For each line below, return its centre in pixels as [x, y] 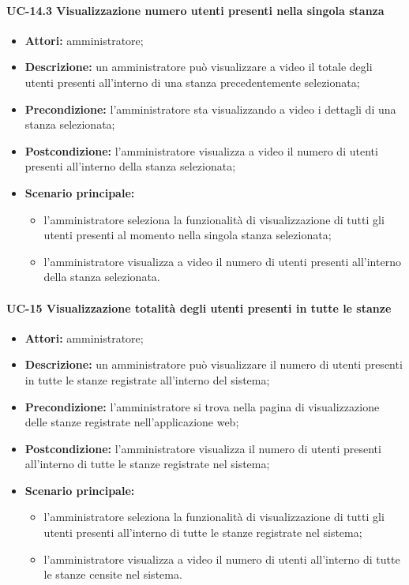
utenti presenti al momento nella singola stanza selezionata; [188, 235]
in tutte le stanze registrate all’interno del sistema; [147, 379]
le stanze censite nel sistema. [113, 574]
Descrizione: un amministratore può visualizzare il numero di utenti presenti [214, 364]
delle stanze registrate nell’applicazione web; [132, 422]
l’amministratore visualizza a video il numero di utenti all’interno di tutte [222, 559]
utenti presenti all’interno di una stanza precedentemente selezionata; [192, 82]
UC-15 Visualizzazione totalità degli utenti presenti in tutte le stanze [199, 307]
